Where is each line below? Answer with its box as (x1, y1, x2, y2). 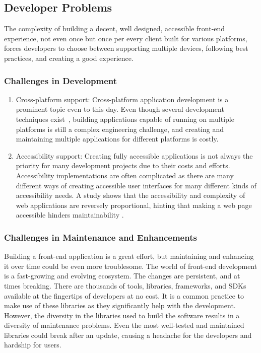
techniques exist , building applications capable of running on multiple (16, 113, 234, 124)
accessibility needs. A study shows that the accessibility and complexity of (16, 190, 245, 200)
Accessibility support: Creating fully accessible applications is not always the (16, 150, 253, 161)
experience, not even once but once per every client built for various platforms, (4, 33, 247, 43)
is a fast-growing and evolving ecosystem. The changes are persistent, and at (4, 270, 240, 281)
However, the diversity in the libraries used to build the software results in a (4, 310, 240, 320)
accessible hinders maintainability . (16, 209, 124, 220)
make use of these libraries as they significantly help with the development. (4, 300, 236, 311)
